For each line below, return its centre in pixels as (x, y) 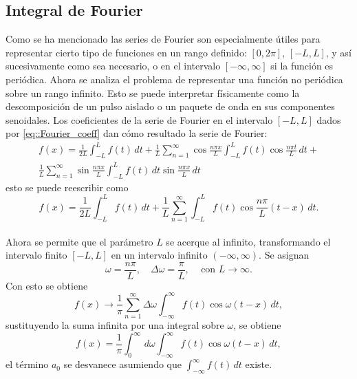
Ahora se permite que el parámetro (79, 241)
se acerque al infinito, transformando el (248, 241)
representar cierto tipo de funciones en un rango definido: (126, 52)
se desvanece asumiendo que (122, 364)
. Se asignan (284, 255)
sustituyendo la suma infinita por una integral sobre (115, 325)
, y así (338, 52)
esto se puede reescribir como (67, 187)
